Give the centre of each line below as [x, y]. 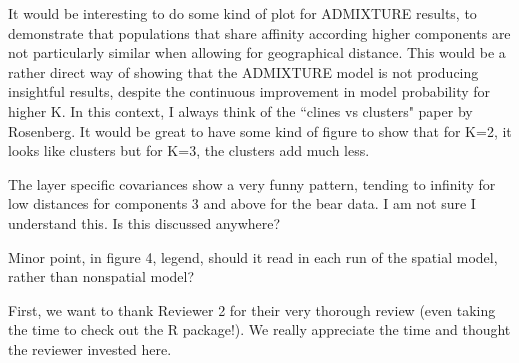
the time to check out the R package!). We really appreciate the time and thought [259, 329]
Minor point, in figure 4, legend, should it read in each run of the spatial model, [253, 256]
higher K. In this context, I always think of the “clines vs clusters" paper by [240, 110]
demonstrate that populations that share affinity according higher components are [259, 32]
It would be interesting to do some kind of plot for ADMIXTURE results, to [242, 13]
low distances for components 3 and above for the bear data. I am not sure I [242, 203]
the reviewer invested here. [90, 348]
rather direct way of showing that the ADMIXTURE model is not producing [243, 71]
